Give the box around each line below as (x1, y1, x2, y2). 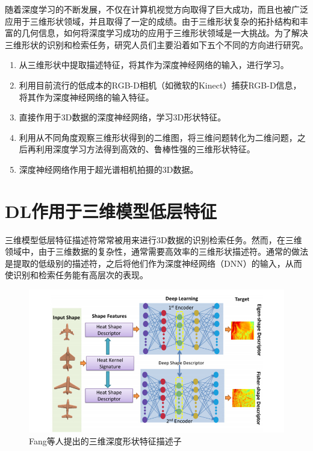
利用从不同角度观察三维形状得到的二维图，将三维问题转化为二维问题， (19, 131, 297, 143)
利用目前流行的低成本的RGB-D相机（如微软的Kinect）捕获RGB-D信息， (19, 78, 302, 91)
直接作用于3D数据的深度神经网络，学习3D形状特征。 (19, 111, 226, 123)
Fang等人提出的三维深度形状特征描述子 (29, 434, 182, 447)
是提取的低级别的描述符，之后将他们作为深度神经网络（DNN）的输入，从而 (5, 257, 302, 269)
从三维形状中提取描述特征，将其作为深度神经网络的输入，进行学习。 (19, 58, 289, 71)
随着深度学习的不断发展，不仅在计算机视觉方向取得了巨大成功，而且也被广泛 (5, 3, 308, 15)
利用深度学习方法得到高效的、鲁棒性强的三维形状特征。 (36, 143, 255, 155)
